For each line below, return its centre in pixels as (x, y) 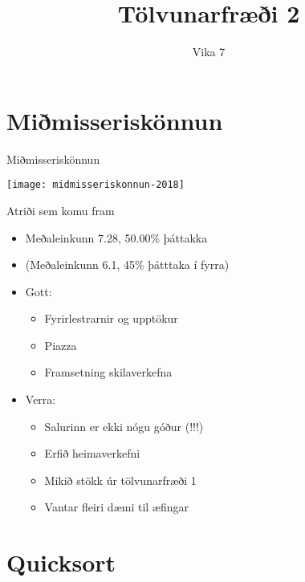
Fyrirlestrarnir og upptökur (111, 318)
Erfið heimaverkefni (92, 453)
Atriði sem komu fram (61, 210)
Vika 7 (209, 52)
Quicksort (61, 562)
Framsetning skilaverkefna (108, 372)
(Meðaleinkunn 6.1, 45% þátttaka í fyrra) (127, 265)
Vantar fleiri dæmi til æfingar (117, 507)
